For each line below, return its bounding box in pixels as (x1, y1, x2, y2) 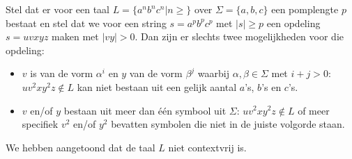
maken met (52, 29, 99, 44)
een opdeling (266, 15, 321, 30)
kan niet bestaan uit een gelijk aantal (77, 79, 237, 94)
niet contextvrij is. (168, 140, 247, 154)
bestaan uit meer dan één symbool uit (63, 103, 227, 117)
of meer (298, 103, 330, 117)
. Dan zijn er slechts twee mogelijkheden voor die (135, 29, 344, 44)
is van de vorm (30, 66, 93, 81)
